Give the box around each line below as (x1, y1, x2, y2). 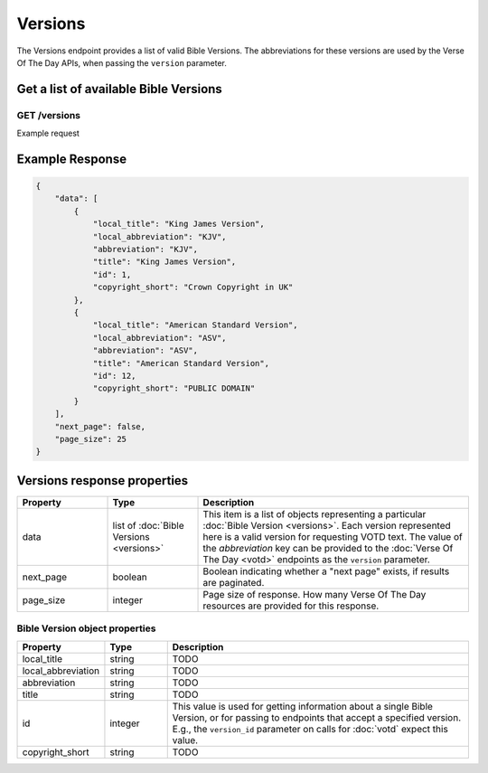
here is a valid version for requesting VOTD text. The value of (202, 530, 463, 542)
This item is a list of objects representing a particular (202, 507, 427, 520)
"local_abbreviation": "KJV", (92, 231, 227, 241)
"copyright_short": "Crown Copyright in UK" (92, 282, 294, 293)
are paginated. (202, 576, 265, 589)
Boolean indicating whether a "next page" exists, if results (202, 565, 450, 578)
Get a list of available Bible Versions (16, 81, 223, 97)
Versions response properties (16, 473, 189, 488)
